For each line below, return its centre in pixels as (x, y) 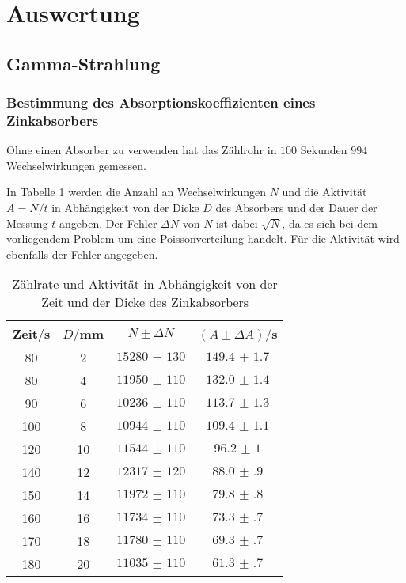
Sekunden (324, 150)
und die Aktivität (324, 192)
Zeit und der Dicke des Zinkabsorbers (145, 302)
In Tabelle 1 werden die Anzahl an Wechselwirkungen (136, 192)
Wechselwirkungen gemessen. (76, 165)
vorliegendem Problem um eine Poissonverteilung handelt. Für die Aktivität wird (203, 238)
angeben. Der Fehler (108, 223)
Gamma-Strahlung (83, 63)
